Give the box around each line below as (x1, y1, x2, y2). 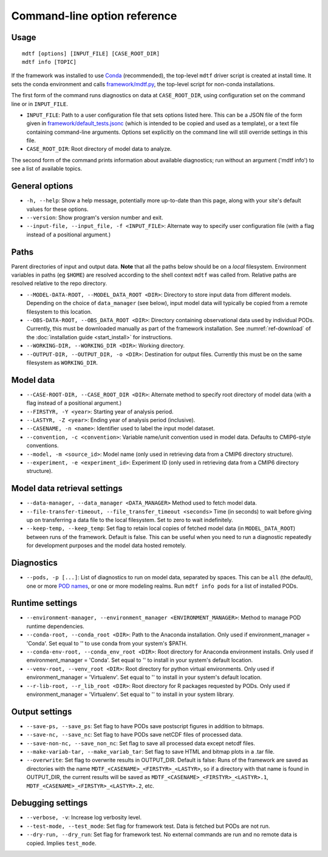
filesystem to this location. (26, 308, 92, 315)
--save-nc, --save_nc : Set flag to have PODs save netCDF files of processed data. (26, 731, 243, 738)
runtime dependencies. (26, 622, 84, 630)
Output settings (11, 706, 72, 717)
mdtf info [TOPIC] (22, 58, 77, 65)
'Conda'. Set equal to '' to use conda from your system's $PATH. (26, 639, 188, 647)
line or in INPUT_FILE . (11, 100, 68, 108)
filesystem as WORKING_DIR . (26, 359, 98, 366)
